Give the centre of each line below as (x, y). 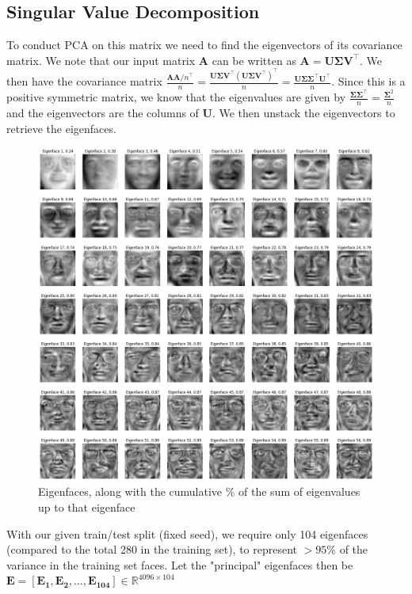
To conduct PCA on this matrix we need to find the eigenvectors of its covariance (204, 45)
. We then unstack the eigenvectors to (303, 112)
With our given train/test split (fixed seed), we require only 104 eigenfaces (187, 533)
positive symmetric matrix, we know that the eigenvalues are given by (176, 97)
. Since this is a (368, 81)
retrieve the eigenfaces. (61, 128)
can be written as (254, 60)
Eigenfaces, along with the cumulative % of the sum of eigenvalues (199, 491)
